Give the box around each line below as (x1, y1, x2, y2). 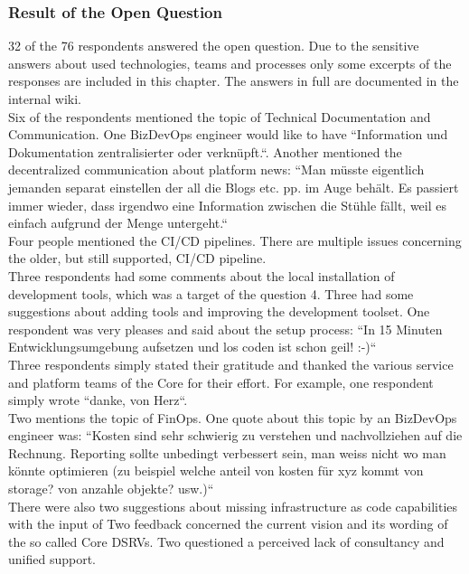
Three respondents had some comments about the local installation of (8, 266, 395, 285)
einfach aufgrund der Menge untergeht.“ (8, 213, 228, 232)
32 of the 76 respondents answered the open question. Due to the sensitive (8, 36, 419, 55)
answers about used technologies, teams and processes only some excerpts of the (8, 53, 452, 72)
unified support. (8, 550, 96, 569)
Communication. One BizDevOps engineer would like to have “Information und (8, 125, 448, 144)
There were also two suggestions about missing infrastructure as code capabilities (8, 496, 458, 515)
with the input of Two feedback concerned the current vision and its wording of (8, 514, 448, 533)
